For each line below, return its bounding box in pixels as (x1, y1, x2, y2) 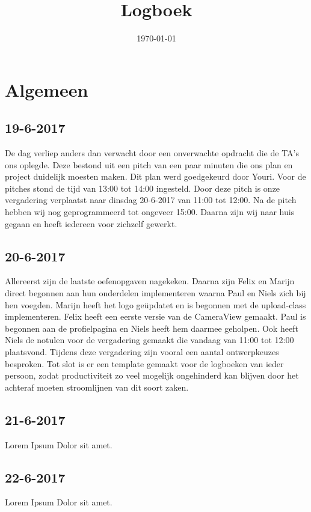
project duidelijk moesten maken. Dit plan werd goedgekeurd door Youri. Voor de (5, 170, 306, 183)
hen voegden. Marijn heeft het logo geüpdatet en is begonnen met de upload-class (5, 298, 306, 311)
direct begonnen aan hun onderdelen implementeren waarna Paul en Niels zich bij (5, 287, 306, 299)
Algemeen (5, 77, 88, 102)
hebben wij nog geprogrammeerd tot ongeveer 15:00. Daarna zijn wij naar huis (5, 206, 295, 218)
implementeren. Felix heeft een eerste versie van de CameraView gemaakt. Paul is (5, 310, 306, 323)
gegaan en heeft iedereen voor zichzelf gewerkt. (5, 217, 177, 230)
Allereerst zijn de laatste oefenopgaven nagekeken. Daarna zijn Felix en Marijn (5, 275, 295, 287)
